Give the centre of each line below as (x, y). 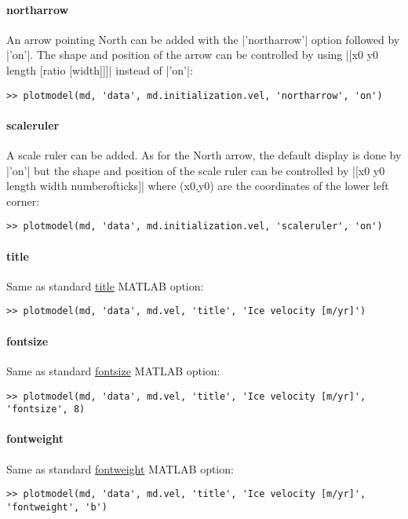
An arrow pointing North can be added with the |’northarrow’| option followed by (203, 39)
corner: (23, 201)
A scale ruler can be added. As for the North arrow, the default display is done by (204, 155)
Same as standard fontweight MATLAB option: (120, 468)
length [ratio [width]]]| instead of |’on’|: (100, 69)
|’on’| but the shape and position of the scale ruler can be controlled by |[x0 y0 (196, 170)
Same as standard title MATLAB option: (105, 285)
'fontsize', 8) (46, 409)
